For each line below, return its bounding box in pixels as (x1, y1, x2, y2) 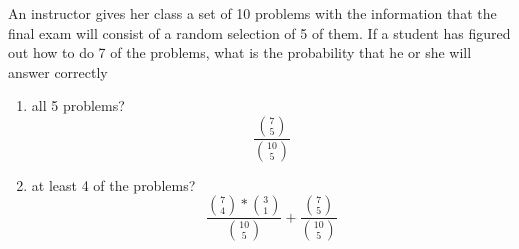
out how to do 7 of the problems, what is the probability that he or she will (8, 42, 472, 63)
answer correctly (8, 61, 108, 82)
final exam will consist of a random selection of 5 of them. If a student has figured (8, 22, 511, 43)
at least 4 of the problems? (31, 174, 196, 195)
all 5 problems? (31, 95, 125, 116)
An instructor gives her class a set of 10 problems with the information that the (8, 3, 497, 23)
